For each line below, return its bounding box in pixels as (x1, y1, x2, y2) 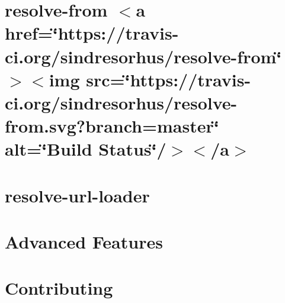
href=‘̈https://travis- (5, 21, 179, 45)
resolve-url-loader (5, 183, 150, 207)
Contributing (5, 276, 113, 300)
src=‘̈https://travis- (86, 67, 251, 91)
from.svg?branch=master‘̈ (5, 114, 219, 138)
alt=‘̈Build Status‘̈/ (5, 137, 166, 161)
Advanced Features (5, 230, 163, 254)
